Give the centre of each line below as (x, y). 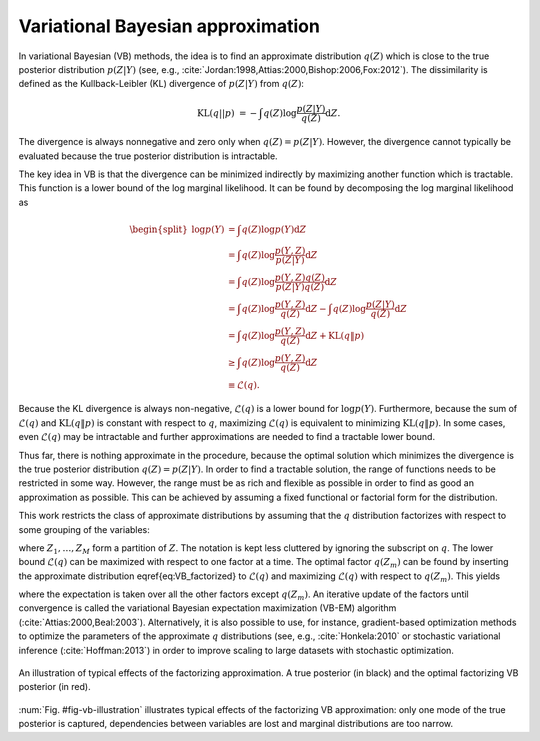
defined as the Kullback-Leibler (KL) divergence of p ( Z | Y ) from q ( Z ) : (161, 84)
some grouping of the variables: (84, 529)
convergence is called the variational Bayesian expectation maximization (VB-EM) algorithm (207, 608)
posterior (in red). (54, 687)
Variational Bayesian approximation (169, 26)
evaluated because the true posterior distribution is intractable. (148, 156)
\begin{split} (159, 229)
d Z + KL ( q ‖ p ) (335, 335)
